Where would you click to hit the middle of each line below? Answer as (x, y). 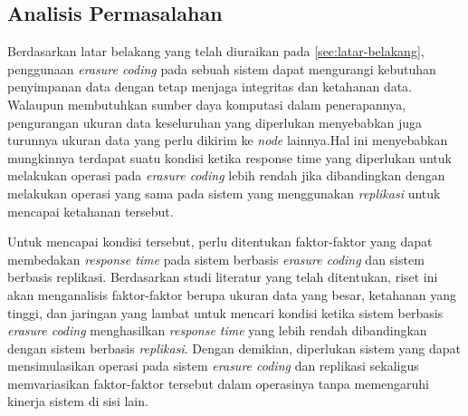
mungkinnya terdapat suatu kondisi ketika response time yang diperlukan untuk (229, 157)
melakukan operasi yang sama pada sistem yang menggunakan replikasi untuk (224, 193)
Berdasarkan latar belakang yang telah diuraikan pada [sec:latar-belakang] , (216, 51)
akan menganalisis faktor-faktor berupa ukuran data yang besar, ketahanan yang (232, 294)
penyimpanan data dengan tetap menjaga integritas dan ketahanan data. (210, 87)
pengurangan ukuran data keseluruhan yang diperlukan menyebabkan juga (215, 122)
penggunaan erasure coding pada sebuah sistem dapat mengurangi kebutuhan (222, 68)
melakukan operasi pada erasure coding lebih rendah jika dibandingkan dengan (226, 175)
